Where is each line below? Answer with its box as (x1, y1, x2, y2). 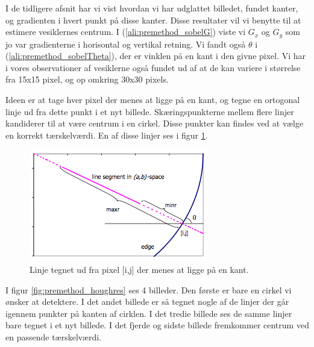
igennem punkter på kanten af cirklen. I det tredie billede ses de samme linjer (5, 307, 292, 319)
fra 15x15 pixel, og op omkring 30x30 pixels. (5, 73, 169, 86)
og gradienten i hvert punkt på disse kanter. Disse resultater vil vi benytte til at (5, 13, 301, 26)
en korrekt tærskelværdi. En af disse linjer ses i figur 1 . (5, 128, 208, 141)
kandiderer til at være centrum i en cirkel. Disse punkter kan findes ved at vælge (5, 117, 304, 130)
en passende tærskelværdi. (5, 330, 101, 343)
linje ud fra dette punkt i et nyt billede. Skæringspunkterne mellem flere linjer (5, 105, 294, 117)
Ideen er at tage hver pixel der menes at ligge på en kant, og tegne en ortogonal (5, 93, 300, 106)
